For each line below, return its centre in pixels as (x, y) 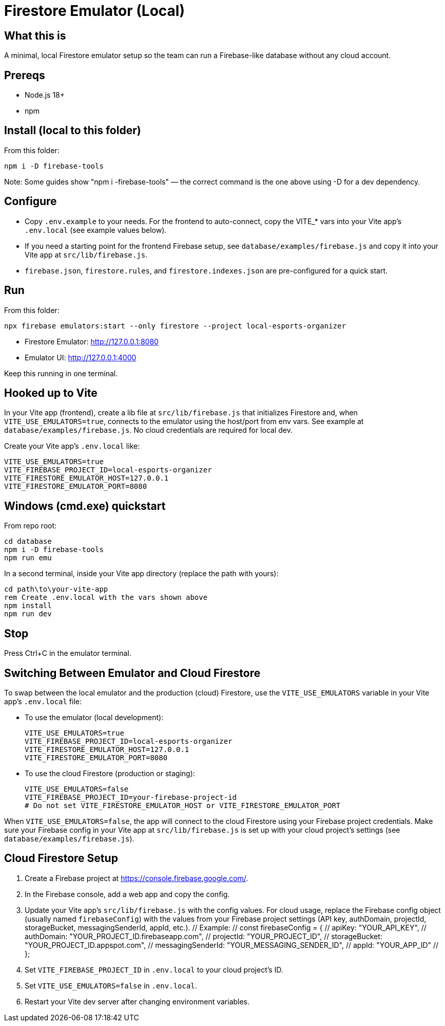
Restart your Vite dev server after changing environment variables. (137, 1001)
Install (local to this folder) (73, 131)
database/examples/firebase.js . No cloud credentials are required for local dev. (148, 430)
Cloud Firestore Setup (61, 858)
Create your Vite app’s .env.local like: (72, 446)
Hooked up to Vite (51, 393)
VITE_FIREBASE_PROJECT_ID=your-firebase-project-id (131, 797)
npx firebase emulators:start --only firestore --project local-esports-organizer (175, 326)
